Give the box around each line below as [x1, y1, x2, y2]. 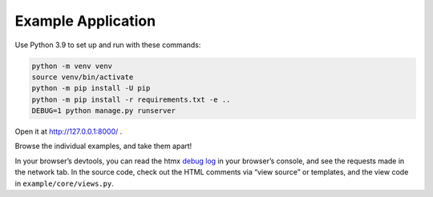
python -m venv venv [31, 61, 112, 70]
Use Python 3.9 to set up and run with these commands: [14, 40, 201, 50]
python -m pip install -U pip [31, 84, 151, 93]
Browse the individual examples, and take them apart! [14, 141, 192, 151]
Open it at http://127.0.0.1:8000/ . [14, 127, 123, 136]
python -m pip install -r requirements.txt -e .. [31, 94, 231, 104]
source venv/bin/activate [31, 72, 134, 82]
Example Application [14, 12, 156, 30]
